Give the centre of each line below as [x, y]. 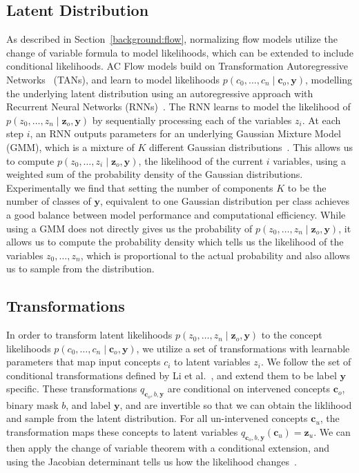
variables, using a [309, 160]
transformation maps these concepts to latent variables [122, 431]
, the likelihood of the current [201, 160]
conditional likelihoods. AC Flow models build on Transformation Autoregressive [177, 66]
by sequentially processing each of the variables [192, 120]
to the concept [292, 335]
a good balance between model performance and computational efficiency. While [176, 214]
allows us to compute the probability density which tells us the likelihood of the [175, 242]
